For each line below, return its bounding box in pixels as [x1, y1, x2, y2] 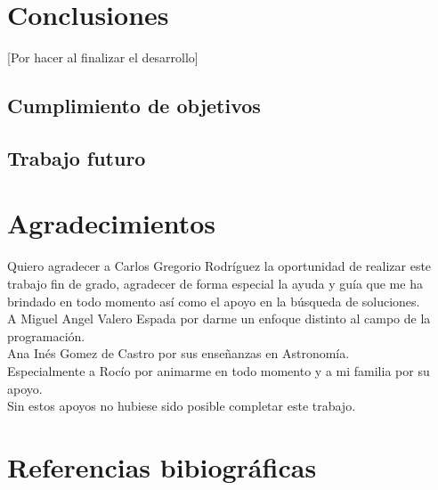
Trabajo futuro [7, 143, 146, 171]
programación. [7, 326, 85, 345]
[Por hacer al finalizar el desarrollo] [7, 48, 199, 67]
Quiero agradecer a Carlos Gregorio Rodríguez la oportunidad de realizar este [7, 257, 432, 275]
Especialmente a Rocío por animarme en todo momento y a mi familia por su [7, 361, 430, 380]
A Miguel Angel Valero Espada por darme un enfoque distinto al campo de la [7, 309, 431, 328]
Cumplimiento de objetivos [7, 92, 261, 119]
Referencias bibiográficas [7, 448, 317, 485]
